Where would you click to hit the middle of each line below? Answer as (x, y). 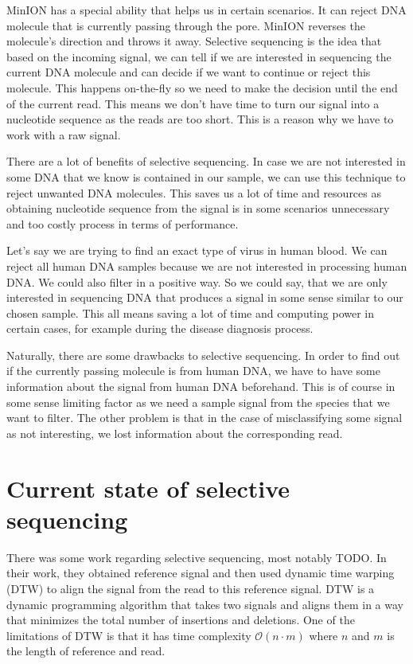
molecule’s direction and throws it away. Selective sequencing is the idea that (194, 41)
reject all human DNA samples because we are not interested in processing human (207, 266)
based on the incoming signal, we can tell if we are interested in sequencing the (199, 56)
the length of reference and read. (86, 651)
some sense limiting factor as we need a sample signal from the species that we (198, 402)
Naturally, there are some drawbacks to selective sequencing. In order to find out (203, 355)
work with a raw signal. (64, 134)
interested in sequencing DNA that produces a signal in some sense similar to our (205, 297)
